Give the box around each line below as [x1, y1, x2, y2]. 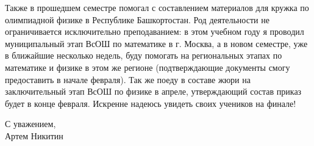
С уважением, [5, 117, 56, 130]
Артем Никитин [5, 129, 63, 142]
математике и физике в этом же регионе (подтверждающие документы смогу [5, 60, 290, 73]
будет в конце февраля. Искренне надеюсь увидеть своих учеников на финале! [5, 97, 296, 109]
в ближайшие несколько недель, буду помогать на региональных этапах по [5, 49, 282, 62]
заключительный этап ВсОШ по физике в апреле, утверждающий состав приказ [5, 85, 302, 98]
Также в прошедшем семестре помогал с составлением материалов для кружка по [5, 1, 309, 13]
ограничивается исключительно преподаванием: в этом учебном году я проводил [5, 25, 304, 38]
